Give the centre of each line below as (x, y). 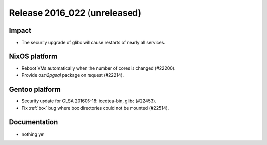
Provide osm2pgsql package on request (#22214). (73, 75)
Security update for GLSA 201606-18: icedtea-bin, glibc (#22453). (89, 101)
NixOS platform (33, 56)
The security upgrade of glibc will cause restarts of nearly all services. (93, 43)
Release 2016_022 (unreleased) (75, 13)
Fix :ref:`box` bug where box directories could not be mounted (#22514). (95, 108)
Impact (20, 30)
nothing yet (33, 134)
